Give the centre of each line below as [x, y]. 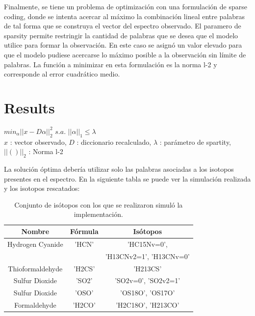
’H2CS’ [84, 268]
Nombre [35, 231]
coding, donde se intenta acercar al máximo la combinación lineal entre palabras [125, 16]
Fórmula [84, 231]
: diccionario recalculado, [114, 142]
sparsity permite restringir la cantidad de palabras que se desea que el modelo [121, 35]
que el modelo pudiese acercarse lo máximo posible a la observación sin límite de [125, 54]
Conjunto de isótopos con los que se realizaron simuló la [99, 204]
